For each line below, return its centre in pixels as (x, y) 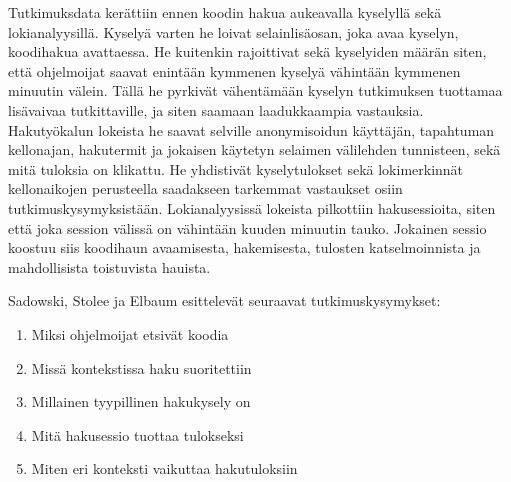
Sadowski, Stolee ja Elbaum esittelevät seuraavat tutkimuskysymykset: (224, 300)
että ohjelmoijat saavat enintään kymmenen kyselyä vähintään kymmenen (234, 70)
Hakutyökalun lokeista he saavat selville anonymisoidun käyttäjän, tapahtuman (251, 129)
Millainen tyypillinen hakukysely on (141, 401)
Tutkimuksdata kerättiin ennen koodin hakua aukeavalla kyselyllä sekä (225, 12)
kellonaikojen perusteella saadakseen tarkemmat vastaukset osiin (205, 188)
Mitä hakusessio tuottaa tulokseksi (137, 434)
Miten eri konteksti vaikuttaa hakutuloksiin (164, 468)
